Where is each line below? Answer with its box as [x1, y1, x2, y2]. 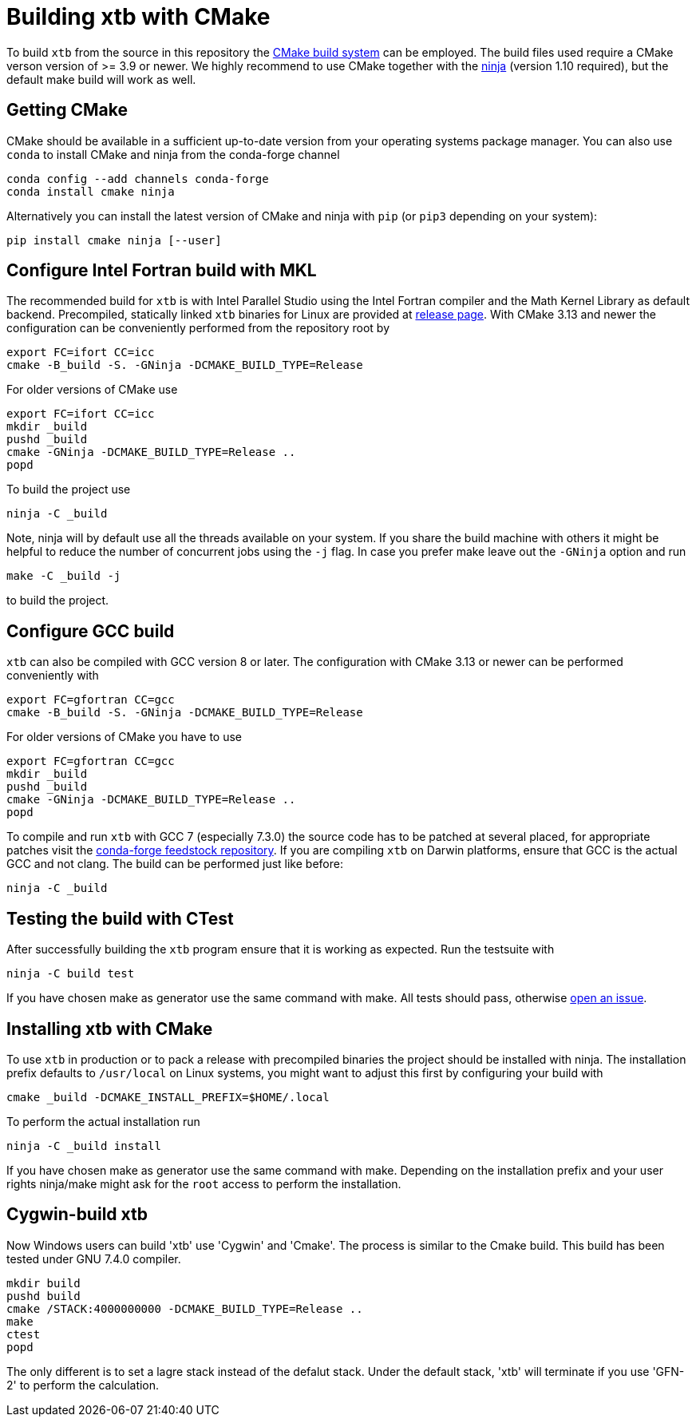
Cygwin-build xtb [6, 1204, 148, 1225]
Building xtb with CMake [6, 3, 271, 30]
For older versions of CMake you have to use [6, 730, 242, 744]
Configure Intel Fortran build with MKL [6, 260, 317, 281]
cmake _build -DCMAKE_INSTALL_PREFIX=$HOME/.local [6, 1090, 330, 1104]
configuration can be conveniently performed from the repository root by [6, 321, 390, 335]
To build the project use [6, 482, 131, 497]
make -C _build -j [6, 569, 121, 583]
